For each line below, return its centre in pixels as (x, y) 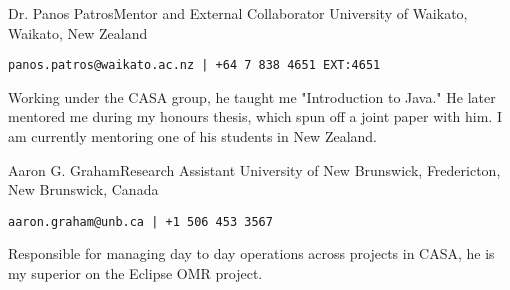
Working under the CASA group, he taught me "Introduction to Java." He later (252, 96)
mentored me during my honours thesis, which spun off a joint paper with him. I (255, 116)
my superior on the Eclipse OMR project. (135, 273)
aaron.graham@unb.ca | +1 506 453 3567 (140, 221)
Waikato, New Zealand (78, 32)
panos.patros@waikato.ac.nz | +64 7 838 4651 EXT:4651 (194, 65)
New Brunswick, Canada (83, 189)
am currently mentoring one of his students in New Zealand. (193, 136)
